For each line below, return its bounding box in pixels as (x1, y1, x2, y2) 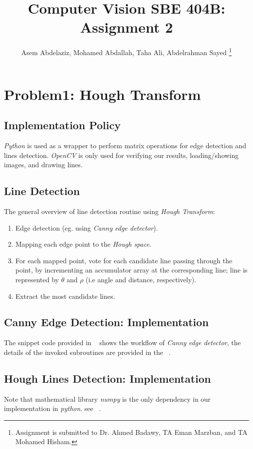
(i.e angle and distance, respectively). (86, 274, 197, 284)
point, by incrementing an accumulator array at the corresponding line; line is (15, 265, 248, 275)
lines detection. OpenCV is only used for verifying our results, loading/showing (4, 150, 239, 160)
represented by (15, 274, 59, 284)
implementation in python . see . (4, 403, 101, 413)
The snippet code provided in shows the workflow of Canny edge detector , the (4, 337, 241, 348)
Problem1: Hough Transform (4, 84, 201, 104)
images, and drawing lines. (4, 159, 83, 170)
